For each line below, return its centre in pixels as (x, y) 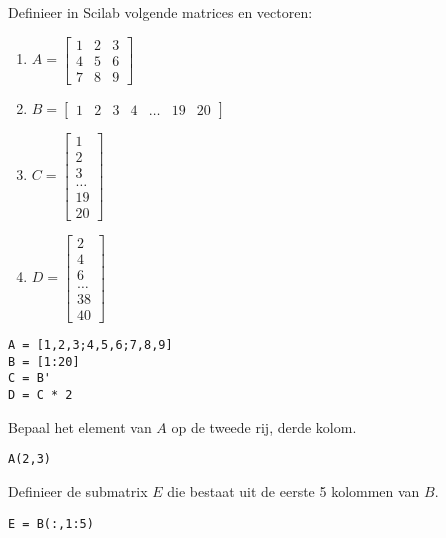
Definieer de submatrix (78, 490)
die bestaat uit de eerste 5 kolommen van (293, 490)
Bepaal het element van (80, 426)
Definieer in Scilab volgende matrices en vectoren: (160, 12)
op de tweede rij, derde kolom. (264, 426)
